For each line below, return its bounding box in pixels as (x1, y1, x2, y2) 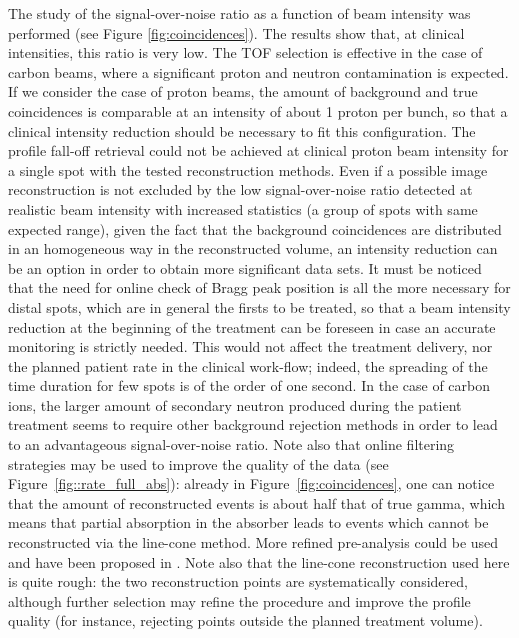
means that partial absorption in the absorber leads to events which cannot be (8, 512, 489, 533)
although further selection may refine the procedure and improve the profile (8, 590, 471, 611)
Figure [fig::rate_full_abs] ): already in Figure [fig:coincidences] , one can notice (8, 473, 495, 494)
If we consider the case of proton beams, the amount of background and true (8, 81, 478, 102)
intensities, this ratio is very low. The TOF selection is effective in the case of (8, 42, 483, 63)
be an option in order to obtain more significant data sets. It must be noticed (8, 257, 482, 278)
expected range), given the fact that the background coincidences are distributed (8, 218, 502, 239)
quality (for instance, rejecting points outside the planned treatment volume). (8, 610, 483, 631)
